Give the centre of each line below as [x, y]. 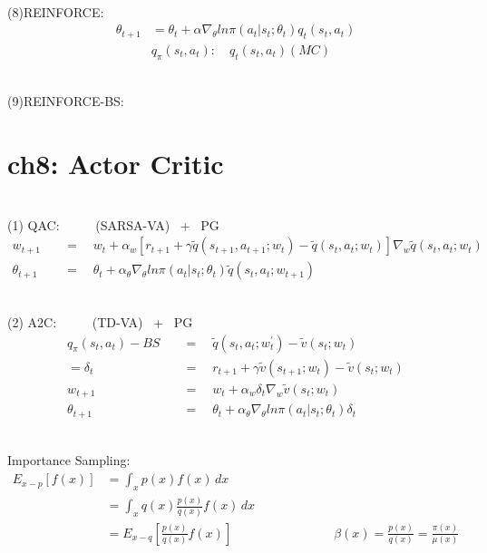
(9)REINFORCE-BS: [66, 101]
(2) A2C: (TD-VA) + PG [100, 322]
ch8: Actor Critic [116, 164]
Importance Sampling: [69, 460]
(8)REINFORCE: [56, 11]
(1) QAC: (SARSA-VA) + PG [113, 224]
